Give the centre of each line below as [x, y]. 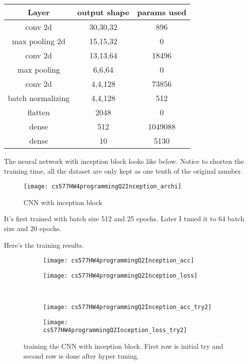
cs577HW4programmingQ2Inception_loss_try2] [115, 330]
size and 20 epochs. [33, 228]
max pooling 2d [39, 41]
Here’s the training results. [44, 245]
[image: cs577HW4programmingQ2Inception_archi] [103, 187]
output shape [103, 12]
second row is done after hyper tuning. [81, 355]
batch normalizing [39, 98]
